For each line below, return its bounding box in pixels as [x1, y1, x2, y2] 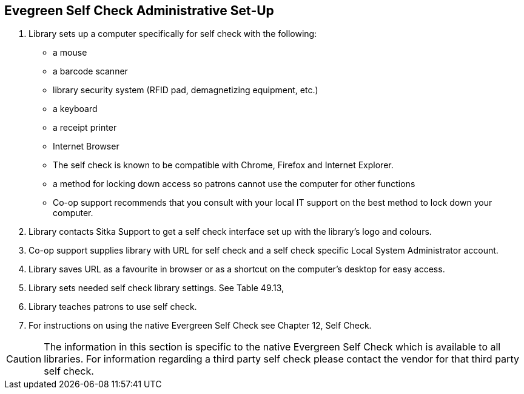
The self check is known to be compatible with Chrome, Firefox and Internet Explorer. [53, 160, 394, 171]
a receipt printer [53, 122, 117, 133]
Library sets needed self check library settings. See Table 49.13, [29, 283, 284, 294]
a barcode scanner [53, 66, 128, 77]
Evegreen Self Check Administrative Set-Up [4, 3, 274, 18]
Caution [6, 353, 42, 366]
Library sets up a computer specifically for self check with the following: [29, 28, 317, 39]
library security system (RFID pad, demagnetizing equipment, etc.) [53, 85, 318, 96]
